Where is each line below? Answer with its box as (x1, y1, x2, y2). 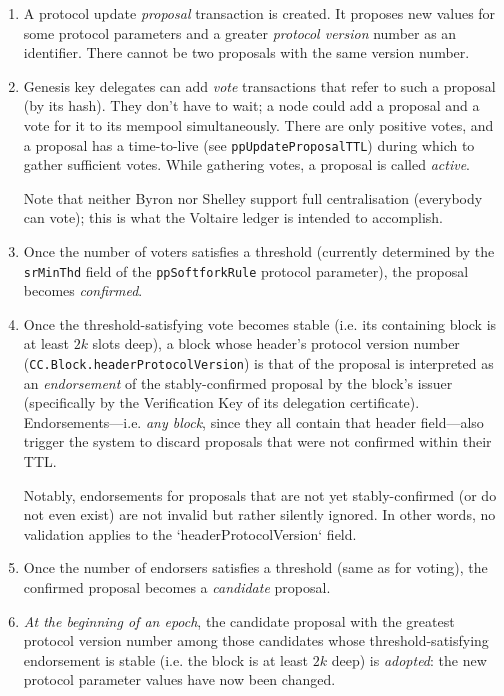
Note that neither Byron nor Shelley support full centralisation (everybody (23, 187, 483, 208)
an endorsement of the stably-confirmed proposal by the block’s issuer (23, 372, 453, 393)
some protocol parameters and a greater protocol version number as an (23, 22, 457, 43)
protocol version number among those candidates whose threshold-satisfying (23, 630, 489, 651)
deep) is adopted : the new (331, 649, 487, 670)
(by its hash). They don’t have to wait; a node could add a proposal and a (23, 95, 480, 116)
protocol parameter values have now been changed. (23, 669, 336, 690)
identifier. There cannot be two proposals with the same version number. (23, 42, 470, 63)
